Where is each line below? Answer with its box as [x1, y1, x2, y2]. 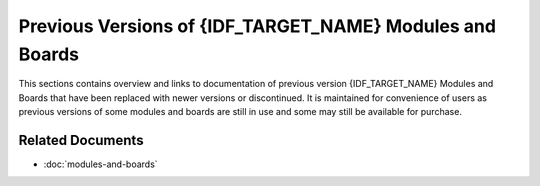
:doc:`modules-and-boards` [43, 158, 159, 170]
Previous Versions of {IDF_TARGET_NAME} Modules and [18, 15, 497, 37]
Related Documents [18, 131, 144, 149]
